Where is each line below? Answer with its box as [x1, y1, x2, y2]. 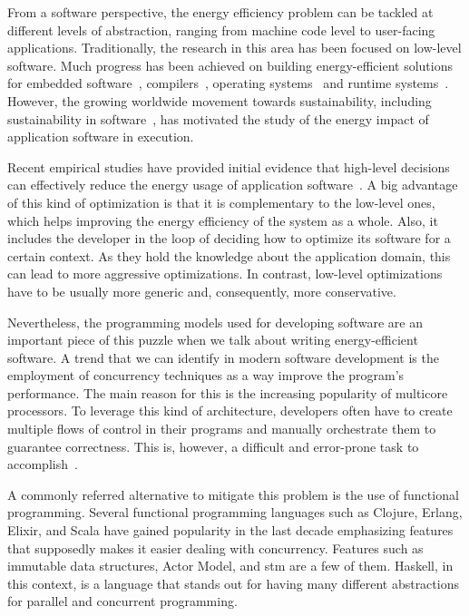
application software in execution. [7, 127, 194, 146]
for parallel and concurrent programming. [7, 592, 238, 611]
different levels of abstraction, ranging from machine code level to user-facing [7, 20, 435, 39]
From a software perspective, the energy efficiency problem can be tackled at [7, 3, 434, 21]
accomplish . [7, 455, 78, 474]
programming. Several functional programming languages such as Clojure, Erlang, [7, 503, 463, 522]
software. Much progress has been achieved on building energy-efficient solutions [7, 55, 453, 74]
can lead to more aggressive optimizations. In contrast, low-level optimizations [7, 264, 443, 283]
